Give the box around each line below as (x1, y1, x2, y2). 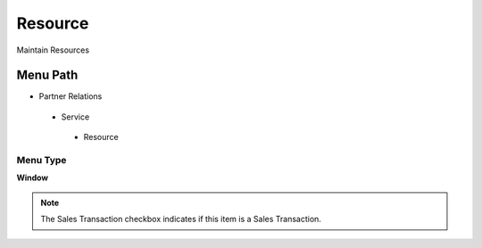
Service (61, 112, 90, 122)
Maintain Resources (16, 45, 89, 55)
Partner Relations (38, 91, 103, 102)
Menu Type (16, 154, 67, 166)
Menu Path (16, 68, 79, 83)
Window (16, 172, 49, 183)
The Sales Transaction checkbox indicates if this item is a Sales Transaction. (40, 214, 321, 225)
